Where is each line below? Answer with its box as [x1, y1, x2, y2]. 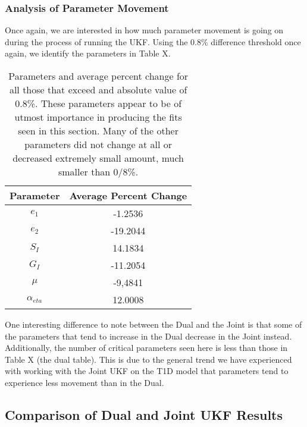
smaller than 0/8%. [58, 165, 139, 178]
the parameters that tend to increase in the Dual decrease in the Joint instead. [5, 329, 292, 342]
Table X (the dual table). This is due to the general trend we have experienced [5, 353, 292, 365]
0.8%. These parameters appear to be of [15, 96, 182, 110]
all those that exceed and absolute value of [9, 83, 187, 96]
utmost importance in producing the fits [14, 110, 182, 124]
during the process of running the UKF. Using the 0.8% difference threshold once [5, 35, 301, 48]
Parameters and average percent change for [8, 69, 189, 83]
